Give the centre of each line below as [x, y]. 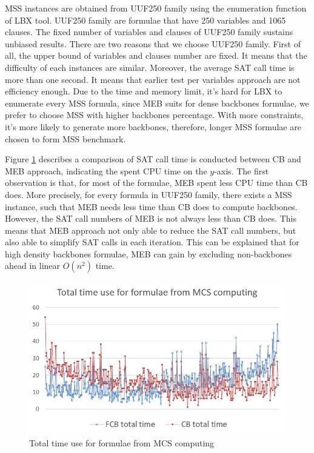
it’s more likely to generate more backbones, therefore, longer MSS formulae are [153, 126]
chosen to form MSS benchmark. [65, 138]
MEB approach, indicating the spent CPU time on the [106, 170]
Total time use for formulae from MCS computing [122, 443]
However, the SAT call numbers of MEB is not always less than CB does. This [151, 218]
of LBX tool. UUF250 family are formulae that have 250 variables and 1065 [145, 20]
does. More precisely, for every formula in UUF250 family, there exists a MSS [149, 194]
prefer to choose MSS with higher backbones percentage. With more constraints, [154, 115]
